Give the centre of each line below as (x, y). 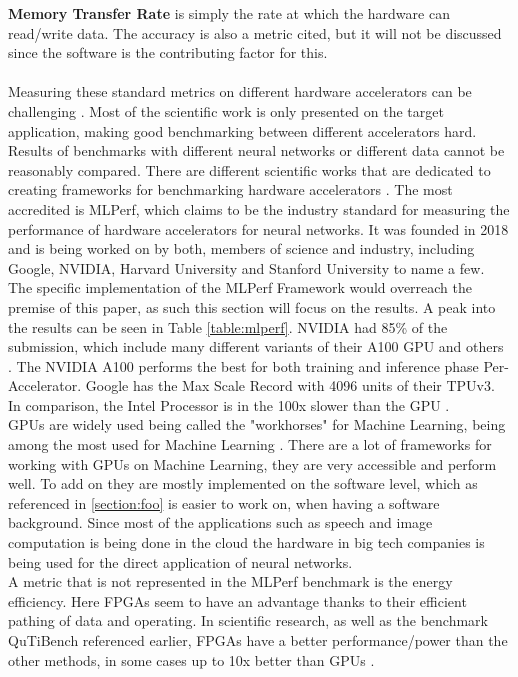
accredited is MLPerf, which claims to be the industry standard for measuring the (259, 208)
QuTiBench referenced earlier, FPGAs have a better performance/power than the (258, 640)
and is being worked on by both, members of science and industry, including (241, 248)
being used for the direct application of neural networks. (180, 561)
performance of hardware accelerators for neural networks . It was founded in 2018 (258, 228)
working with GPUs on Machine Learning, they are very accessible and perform (252, 463)
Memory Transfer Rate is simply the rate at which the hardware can (229, 13)
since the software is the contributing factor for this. (168, 52)
